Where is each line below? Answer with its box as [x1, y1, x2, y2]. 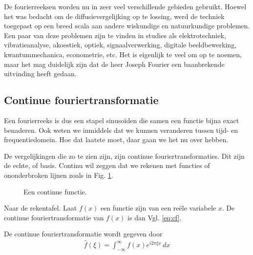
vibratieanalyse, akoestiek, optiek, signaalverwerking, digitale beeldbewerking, [4, 40, 237, 50]
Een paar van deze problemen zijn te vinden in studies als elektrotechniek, [4, 30, 226, 40]
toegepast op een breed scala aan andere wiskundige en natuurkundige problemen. [4, 21, 250, 31]
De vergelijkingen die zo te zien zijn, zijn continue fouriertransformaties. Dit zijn [4, 150, 245, 161]
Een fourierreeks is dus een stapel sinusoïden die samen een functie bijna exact [4, 115, 239, 125]
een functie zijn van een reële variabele [100, 203, 216, 213]
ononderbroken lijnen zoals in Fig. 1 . [4, 170, 113, 180]
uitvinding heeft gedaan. [4, 68, 77, 79]
